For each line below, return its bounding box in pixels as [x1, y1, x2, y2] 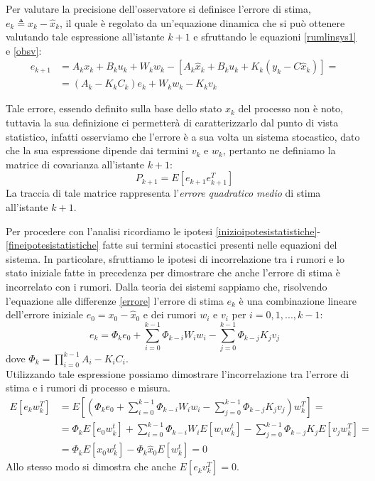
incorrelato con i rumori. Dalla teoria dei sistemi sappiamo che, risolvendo [6, 279, 327, 293]
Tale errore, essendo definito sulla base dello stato [6, 101, 222, 116]
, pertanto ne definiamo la [222, 143, 336, 158]
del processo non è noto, [238, 101, 344, 116]
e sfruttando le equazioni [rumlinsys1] [193, 29, 357, 44]
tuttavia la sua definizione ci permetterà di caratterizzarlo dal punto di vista [6, 115, 339, 130]
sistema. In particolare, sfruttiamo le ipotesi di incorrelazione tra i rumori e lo [6, 251, 345, 266]
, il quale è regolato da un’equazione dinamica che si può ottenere [60, 15, 345, 30]
